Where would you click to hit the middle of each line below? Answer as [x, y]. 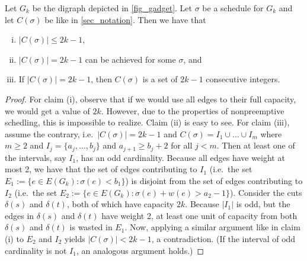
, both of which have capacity [120, 204]
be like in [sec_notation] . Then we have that [125, 19]
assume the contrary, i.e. [49, 133]
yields [75, 238]
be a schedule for [233, 8]
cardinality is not [36, 250]
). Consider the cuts [266, 192]
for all [182, 145]
